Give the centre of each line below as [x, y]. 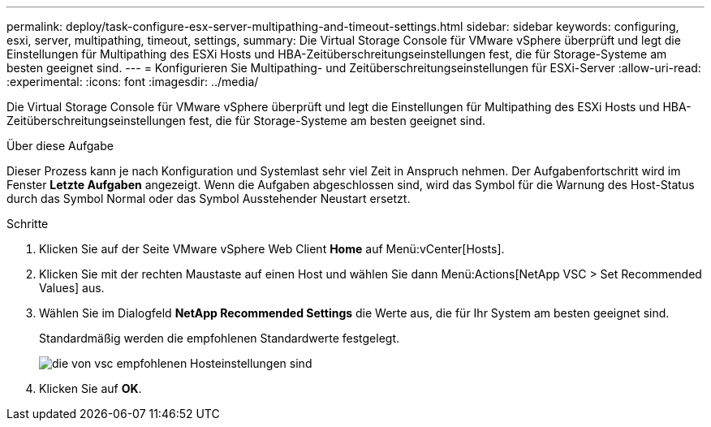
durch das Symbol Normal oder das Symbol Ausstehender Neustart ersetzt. [209, 198]
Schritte [28, 224]
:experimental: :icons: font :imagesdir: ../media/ [133, 82]
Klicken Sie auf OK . [90, 388]
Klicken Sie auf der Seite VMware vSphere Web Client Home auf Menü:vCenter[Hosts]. [272, 249]
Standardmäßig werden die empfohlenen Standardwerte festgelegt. [219, 338]
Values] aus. [72, 288]
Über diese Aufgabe [60, 146]
